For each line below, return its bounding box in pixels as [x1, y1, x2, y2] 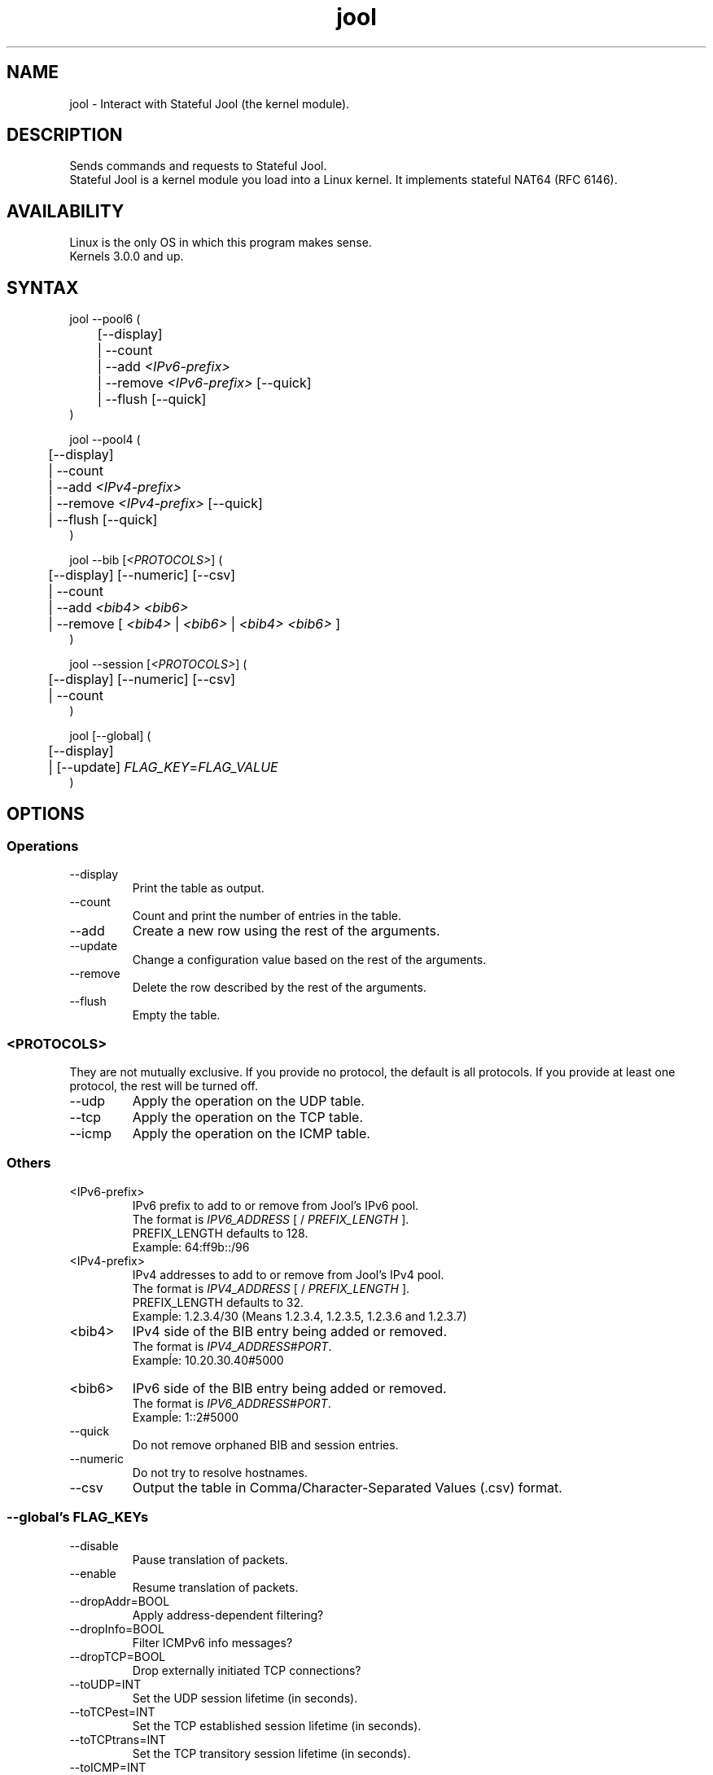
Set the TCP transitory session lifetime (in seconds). [132, 1746, 411, 1760]
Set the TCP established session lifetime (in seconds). [132, 1718, 422, 1733]
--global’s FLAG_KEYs [7, 1509, 149, 1526]
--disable [69, 1538, 119, 1553]
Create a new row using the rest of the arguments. [132, 923, 440, 940]
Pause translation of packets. [132, 1552, 289, 1567]
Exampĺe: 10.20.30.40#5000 [132, 1352, 284, 1367]
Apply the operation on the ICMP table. [132, 1125, 370, 1142]
